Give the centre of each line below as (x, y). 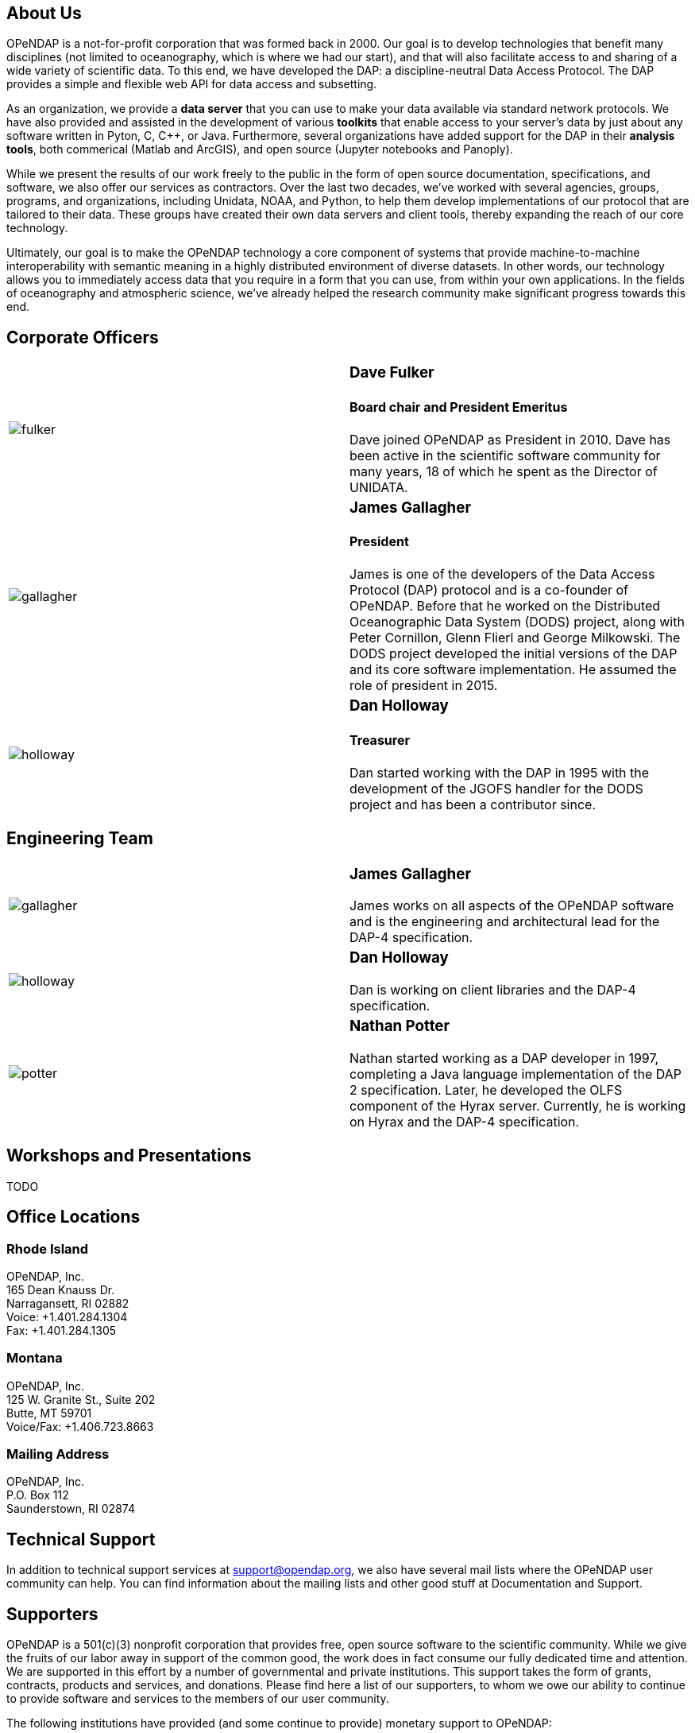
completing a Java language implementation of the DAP (516, 1074)
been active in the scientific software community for (505, 455)
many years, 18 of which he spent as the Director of (504, 471)
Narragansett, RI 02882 (68, 1303)
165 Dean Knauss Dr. (61, 1289)
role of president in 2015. (424, 686)
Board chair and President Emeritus (459, 407)
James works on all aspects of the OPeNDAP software (512, 906)
